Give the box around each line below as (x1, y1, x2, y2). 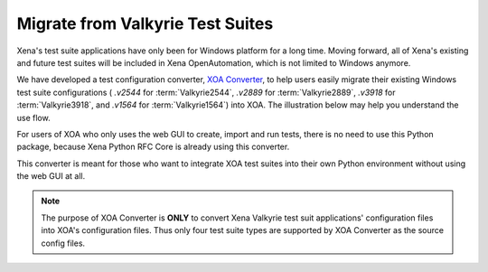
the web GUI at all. (16, 171, 86, 182)
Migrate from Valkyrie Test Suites (16, 14, 274, 33)
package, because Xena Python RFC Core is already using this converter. (16, 141, 290, 153)
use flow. (16, 112, 51, 123)
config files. (41, 238, 86, 249)
